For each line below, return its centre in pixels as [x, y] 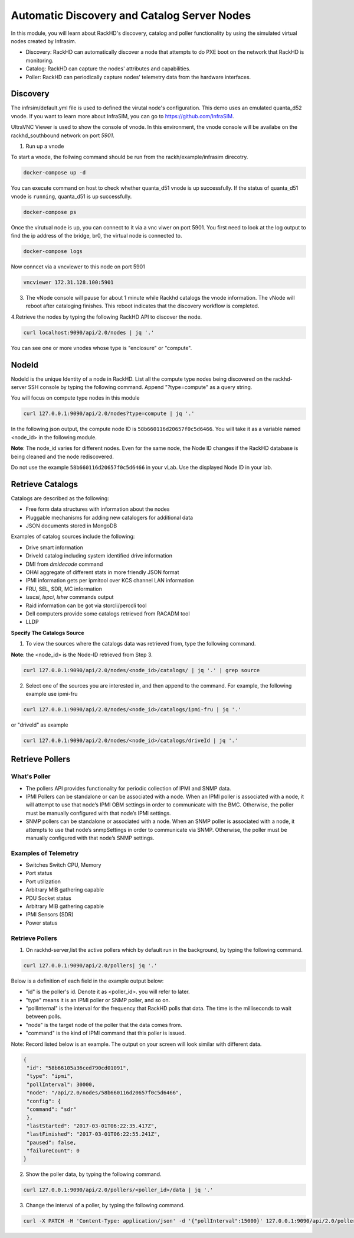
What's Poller [31, 776]
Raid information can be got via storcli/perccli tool [86, 605]
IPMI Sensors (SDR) [50, 915]
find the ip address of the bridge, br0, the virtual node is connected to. [96, 236]
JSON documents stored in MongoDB [71, 526]
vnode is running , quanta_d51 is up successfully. [71, 196]
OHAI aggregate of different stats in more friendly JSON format [102, 572]
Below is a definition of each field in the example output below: [87, 981]
